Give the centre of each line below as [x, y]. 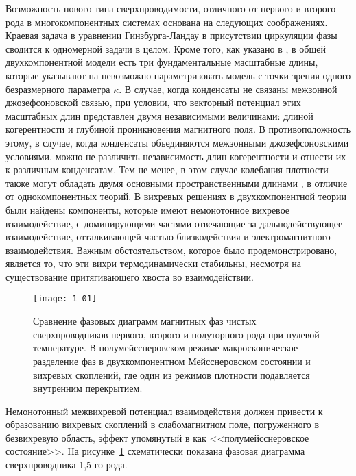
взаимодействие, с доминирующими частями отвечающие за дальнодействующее [174, 223]
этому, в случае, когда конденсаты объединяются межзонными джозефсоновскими [177, 142]
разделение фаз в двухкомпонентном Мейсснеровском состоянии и [172, 361]
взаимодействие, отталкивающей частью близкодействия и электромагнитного [168, 237]
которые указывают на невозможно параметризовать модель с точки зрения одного [178, 75]
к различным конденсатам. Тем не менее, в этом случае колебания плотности [167, 170]
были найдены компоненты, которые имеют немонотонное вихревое [148, 209]
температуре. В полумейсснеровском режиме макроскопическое [166, 348]
